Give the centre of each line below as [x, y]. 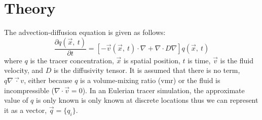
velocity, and [24, 70]
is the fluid [237, 60]
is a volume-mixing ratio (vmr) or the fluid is [150, 80]
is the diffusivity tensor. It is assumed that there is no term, [147, 70]
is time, [199, 60]
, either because [48, 80]
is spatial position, [152, 60]
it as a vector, [26, 110]
